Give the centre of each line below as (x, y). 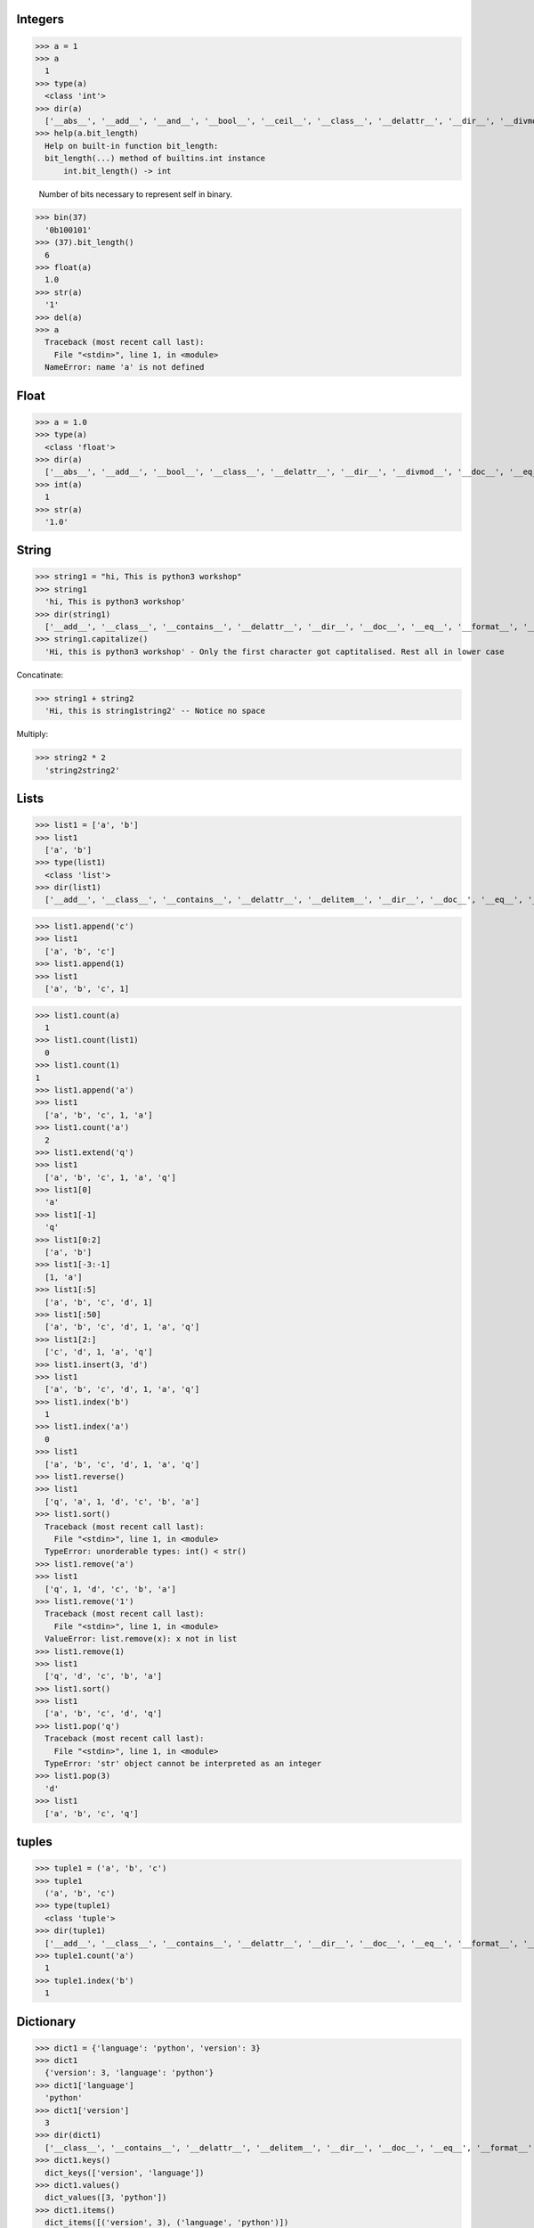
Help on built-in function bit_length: (132, 146)
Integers (40, 19)
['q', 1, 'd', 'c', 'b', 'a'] (111, 1589)
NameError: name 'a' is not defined (125, 367)
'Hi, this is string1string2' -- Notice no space (155, 711)
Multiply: (32, 734)
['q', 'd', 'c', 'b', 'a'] (104, 1676)
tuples (34, 1842)
